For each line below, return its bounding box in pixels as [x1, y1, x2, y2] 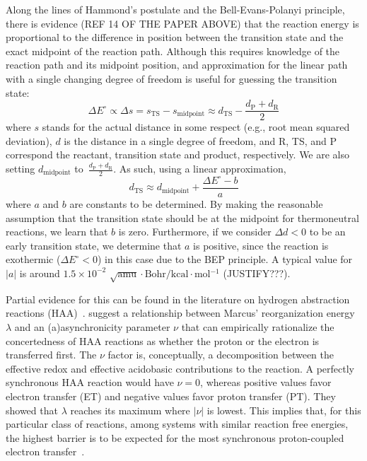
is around [19, 265, 60, 280]
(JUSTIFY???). [223, 265, 291, 280]
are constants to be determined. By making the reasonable [69, 197, 323, 211]
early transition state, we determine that [6, 238, 182, 252]
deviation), [6, 133, 52, 148]
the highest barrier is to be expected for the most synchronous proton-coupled [6, 430, 344, 445]
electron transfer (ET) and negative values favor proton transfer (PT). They [6, 388, 336, 403]
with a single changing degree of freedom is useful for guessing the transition [6, 71, 337, 86]
